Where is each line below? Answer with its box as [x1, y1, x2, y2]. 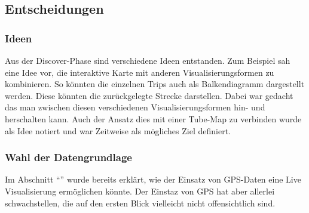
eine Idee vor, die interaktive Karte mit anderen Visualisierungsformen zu [5, 66, 274, 78]
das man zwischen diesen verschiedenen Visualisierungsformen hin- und [5, 101, 265, 113]
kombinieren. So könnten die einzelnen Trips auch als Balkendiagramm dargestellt [5, 78, 305, 90]
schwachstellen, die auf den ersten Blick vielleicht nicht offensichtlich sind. [5, 196, 276, 209]
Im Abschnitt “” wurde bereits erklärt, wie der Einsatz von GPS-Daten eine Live [5, 173, 301, 186]
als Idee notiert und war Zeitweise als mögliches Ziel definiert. [5, 124, 231, 137]
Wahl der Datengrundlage [5, 150, 132, 165]
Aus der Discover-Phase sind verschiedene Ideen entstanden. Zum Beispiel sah [5, 54, 290, 66]
